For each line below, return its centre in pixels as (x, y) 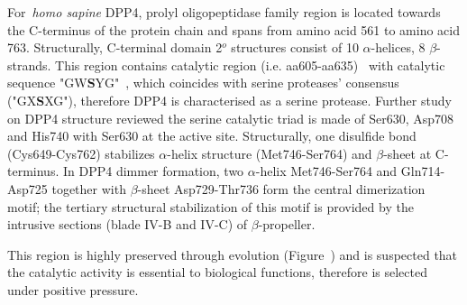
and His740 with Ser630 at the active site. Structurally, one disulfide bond (212, 136)
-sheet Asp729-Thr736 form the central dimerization (281, 188)
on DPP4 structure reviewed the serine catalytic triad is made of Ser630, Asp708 (230, 118)
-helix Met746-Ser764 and (326, 171)
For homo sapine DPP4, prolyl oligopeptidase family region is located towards (224, 12)
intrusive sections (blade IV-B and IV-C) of (128, 224)
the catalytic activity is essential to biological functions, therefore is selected (218, 272)
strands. (29, 65)
